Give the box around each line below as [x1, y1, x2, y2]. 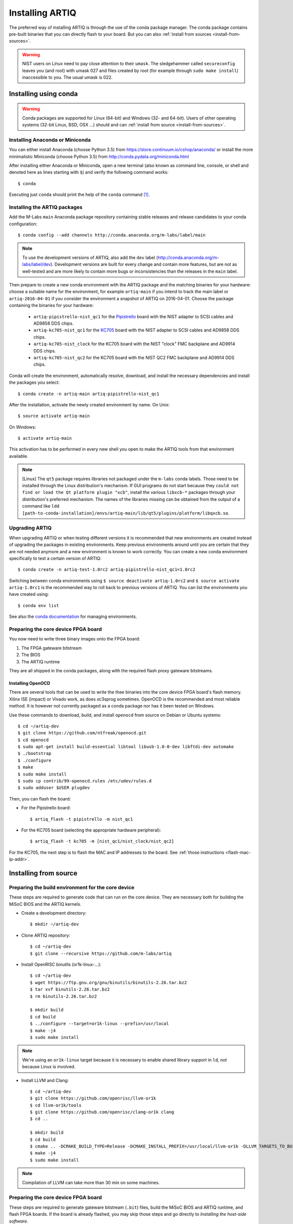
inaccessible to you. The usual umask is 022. [22, 74, 113, 80]
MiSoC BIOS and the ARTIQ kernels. [9, 901, 82, 907]
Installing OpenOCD [9, 680, 50, 686]
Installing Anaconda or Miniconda [9, 136, 91, 143]
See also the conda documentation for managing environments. [9, 613, 137, 619]
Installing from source [9, 869, 78, 877]
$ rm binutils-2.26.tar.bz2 [30, 993, 97, 999]
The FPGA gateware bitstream [21, 645, 82, 651]
